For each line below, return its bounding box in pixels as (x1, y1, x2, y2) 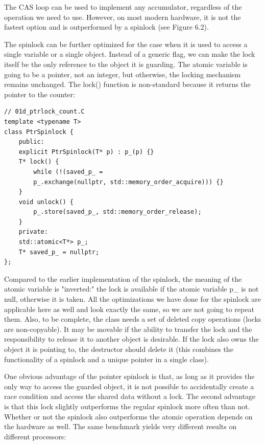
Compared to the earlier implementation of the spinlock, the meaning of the (4, 273, 242, 284)
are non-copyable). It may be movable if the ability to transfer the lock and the (4, 323, 252, 334)
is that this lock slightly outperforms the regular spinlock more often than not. (4, 400, 250, 411)
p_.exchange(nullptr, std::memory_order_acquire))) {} (33, 178, 224, 186)
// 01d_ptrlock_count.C (4, 108, 85, 116)
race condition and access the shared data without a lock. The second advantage (4, 391, 256, 402)
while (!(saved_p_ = (33, 168, 103, 175)
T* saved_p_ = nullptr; (18, 248, 100, 256)
